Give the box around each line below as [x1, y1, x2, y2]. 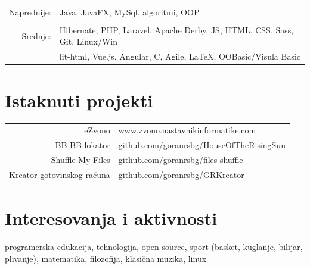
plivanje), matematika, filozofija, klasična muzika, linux [5, 252, 207, 264]
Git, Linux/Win [59, 35, 118, 48]
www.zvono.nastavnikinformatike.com [118, 124, 256, 136]
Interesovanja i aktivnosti [5, 206, 218, 230]
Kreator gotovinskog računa [9, 168, 110, 180]
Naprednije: [9, 5, 51, 18]
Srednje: [21, 29, 51, 42]
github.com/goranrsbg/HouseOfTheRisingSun [118, 139, 286, 151]
